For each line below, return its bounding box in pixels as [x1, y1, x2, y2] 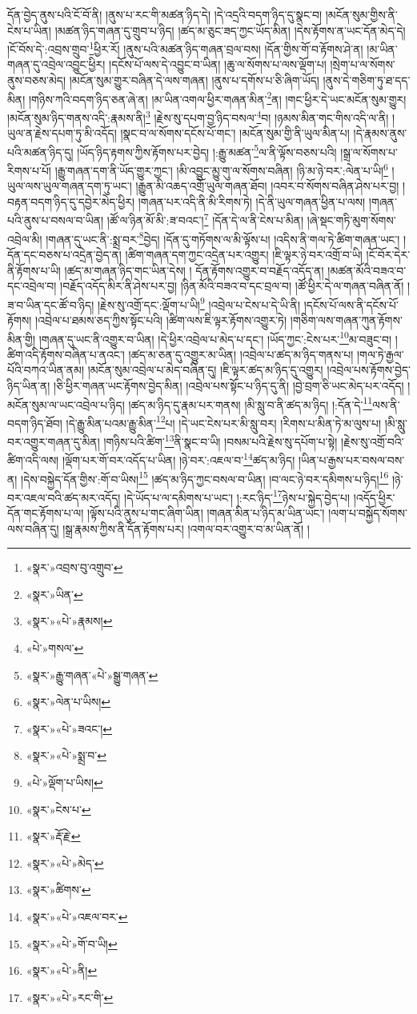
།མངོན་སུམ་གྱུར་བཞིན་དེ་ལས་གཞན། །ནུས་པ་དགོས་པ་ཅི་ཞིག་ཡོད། [69, 72, 319, 89]
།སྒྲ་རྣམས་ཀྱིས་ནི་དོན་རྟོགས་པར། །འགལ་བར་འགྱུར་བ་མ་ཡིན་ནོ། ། [62, 520, 310, 537]
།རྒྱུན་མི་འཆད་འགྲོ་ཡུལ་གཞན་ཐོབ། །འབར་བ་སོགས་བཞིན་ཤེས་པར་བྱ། [135, 178, 399, 194]
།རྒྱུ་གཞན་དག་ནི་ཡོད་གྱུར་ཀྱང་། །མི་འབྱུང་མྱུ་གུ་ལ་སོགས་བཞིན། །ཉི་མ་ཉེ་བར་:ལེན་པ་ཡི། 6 [54, 159, 388, 178]
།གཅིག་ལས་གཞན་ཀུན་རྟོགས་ [290, 311, 403, 328]
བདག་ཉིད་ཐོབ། [7, 414, 62, 431]
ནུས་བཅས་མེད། [7, 72, 66, 89]
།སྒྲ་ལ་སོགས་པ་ [340, 143, 398, 160]
